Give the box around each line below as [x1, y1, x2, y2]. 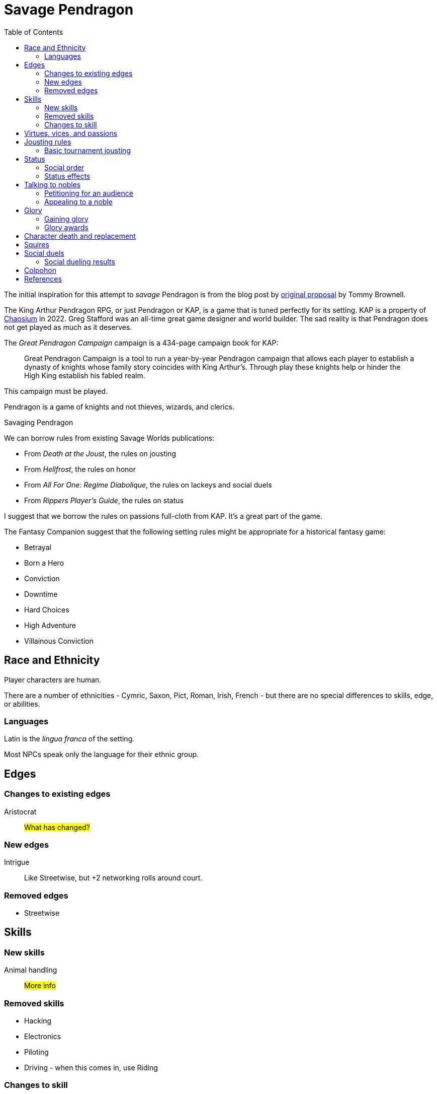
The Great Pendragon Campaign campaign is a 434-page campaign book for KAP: [4, 338, 279, 347]
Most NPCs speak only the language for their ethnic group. [4, 750, 199, 759]
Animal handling [4, 966, 57, 975]
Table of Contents [4, 27, 63, 36]
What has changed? [24, 823, 90, 832]
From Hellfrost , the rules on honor [24, 464, 136, 473]
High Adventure [24, 621, 76, 630]
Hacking [24, 1016, 52, 1025]
